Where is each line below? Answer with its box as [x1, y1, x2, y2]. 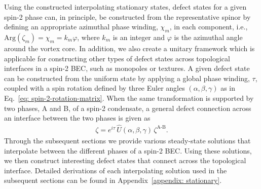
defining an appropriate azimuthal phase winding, [4, 21, 158, 32]
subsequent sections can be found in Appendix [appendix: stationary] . [4, 175, 222, 185]
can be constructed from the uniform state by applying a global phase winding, [4, 72, 250, 83]
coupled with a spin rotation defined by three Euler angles [4, 83, 185, 93]
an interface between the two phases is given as [4, 112, 151, 123]
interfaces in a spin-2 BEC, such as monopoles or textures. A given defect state [4, 63, 250, 73]
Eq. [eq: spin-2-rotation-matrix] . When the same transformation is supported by [4, 92, 254, 103]
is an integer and [113, 31, 165, 42]
